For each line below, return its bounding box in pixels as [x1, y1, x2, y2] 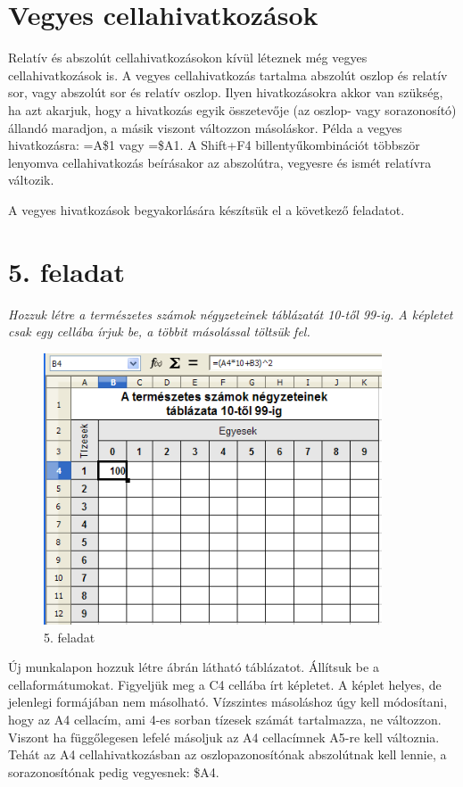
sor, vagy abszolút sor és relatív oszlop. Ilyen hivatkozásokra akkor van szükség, [8, 83, 443, 102]
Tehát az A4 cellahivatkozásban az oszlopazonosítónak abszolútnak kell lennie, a [8, 745, 447, 764]
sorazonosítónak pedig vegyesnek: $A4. [8, 762, 219, 781]
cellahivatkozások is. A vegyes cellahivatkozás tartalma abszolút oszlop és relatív [8, 65, 448, 84]
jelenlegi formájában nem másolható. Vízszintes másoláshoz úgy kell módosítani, [8, 692, 448, 711]
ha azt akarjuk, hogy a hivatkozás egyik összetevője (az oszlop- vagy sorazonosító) [8, 100, 457, 119]
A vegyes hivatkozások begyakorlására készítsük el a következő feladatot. [8, 200, 405, 219]
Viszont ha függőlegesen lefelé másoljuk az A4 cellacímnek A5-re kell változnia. [8, 727, 440, 746]
